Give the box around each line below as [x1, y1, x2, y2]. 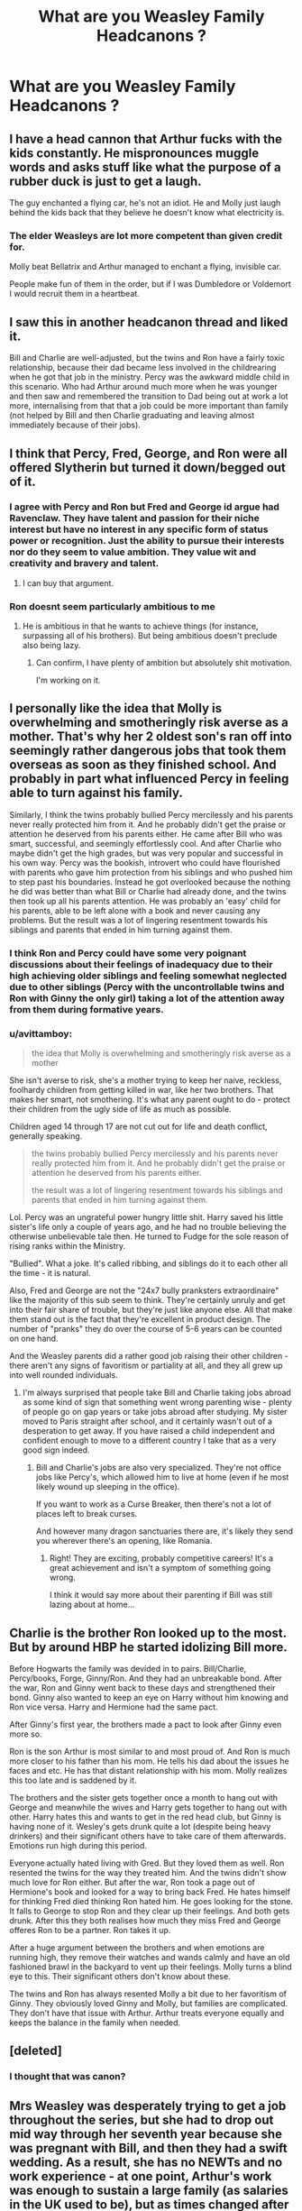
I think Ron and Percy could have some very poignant [9, 947, 247, 959]
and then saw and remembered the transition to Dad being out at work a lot [9, 390, 288, 402]
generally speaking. [9, 1131, 83, 1142]
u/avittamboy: [9, 1027, 73, 1040]
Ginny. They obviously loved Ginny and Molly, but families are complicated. [9, 1997, 288, 2008]
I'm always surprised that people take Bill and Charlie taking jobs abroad [22, 1387, 291, 1399]
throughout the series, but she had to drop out [9, 2112, 274, 2127]
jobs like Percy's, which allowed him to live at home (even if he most [35, 1472, 289, 1482]
